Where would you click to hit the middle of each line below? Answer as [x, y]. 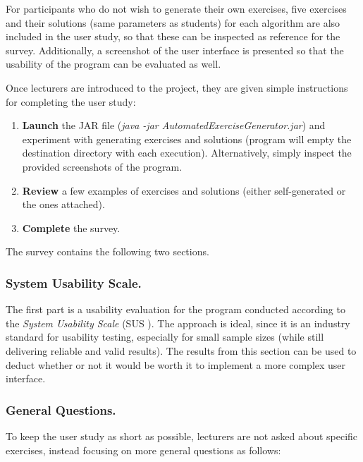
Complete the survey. [71, 227]
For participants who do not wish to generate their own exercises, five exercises [176, 8]
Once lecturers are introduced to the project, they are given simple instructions [177, 87]
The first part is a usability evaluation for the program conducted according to [176, 309]
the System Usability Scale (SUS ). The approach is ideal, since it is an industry [178, 323]
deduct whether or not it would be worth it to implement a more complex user [176, 364]
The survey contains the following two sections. [107, 251]
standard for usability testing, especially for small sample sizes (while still [165, 337]
